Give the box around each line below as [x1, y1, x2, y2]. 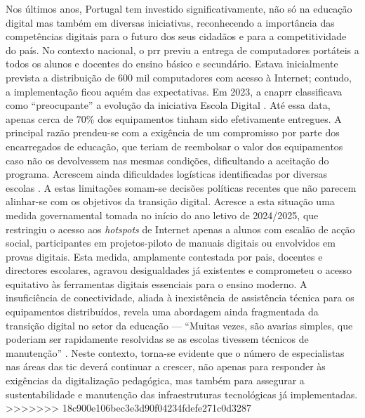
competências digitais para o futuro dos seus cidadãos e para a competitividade [6, 29, 347, 44]
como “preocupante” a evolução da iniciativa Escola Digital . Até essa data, [6, 98, 331, 112]
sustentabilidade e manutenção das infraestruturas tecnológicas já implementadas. [6, 386, 358, 401]
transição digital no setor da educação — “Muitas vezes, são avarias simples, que [6, 318, 353, 332]
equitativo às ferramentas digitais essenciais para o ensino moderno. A [6, 276, 307, 291]
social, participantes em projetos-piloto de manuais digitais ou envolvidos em [6, 235, 336, 250]
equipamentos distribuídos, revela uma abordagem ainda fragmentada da [6, 304, 319, 319]
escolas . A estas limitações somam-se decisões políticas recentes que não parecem [6, 180, 357, 195]
